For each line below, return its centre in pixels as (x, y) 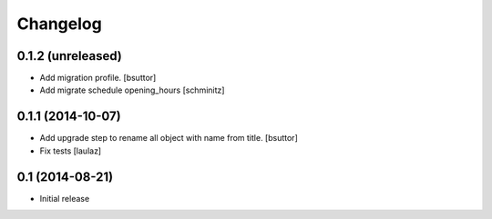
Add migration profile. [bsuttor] (98, 78)
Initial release (65, 198)
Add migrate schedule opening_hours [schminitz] (132, 90)
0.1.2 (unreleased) (69, 56)
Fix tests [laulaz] (71, 151)
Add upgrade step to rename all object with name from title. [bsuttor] (169, 138)
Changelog (59, 24)
